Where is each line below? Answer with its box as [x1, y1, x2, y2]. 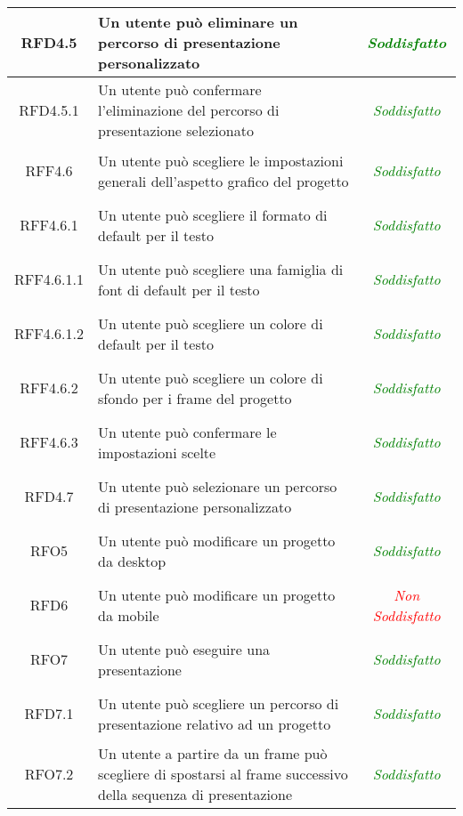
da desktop [98, 550, 167, 571]
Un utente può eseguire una [98, 638, 271, 659]
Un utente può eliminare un [98, 12, 298, 32]
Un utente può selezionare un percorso [98, 475, 337, 497]
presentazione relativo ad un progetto [98, 713, 331, 734]
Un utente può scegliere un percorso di [98, 692, 339, 714]
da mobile [98, 604, 159, 626]
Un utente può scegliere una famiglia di [98, 258, 344, 279]
